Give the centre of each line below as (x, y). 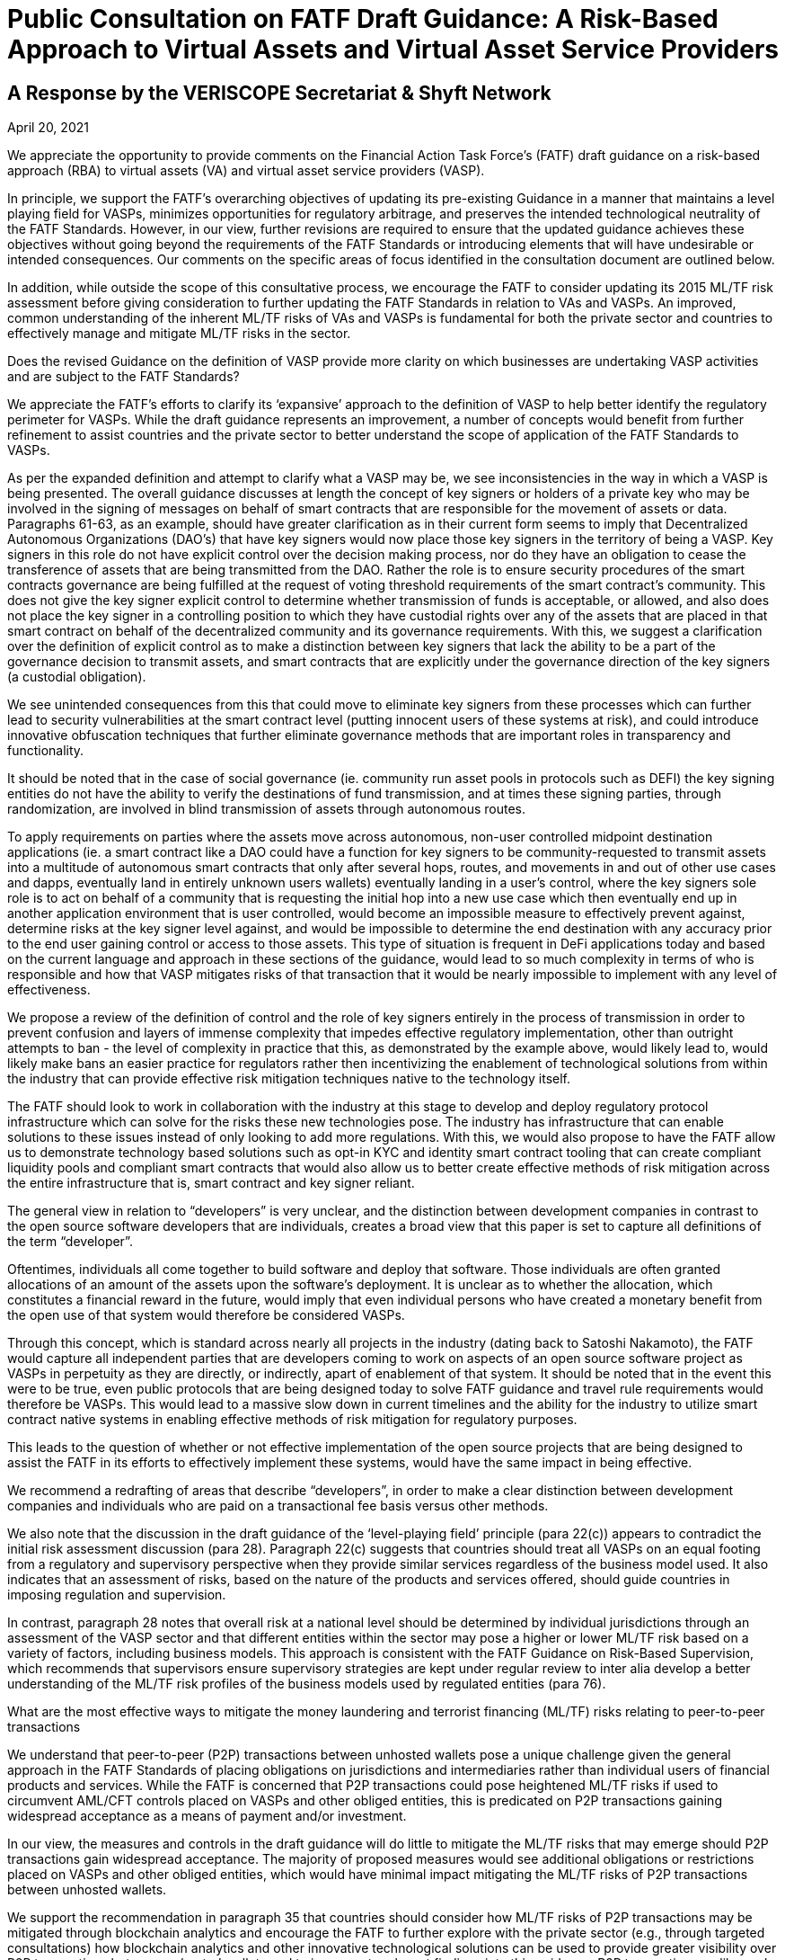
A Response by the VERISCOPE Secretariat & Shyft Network (279, 93)
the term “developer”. (70, 1242)
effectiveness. (49, 990)
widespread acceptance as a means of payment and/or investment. (207, 1816)
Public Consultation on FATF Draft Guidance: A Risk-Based (363, 19)
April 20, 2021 (48, 128)
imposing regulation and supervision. (117, 1595)
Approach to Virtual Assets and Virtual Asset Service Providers (393, 49)
